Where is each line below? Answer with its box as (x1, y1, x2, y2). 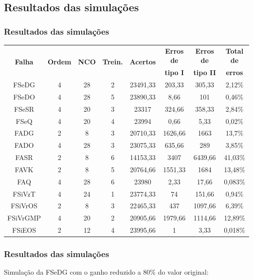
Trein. (102, 56, 123, 66)
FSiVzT (13, 188, 36, 199)
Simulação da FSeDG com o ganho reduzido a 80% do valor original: (4, 267, 209, 277)
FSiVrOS (11, 200, 37, 211)
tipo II (193, 67, 216, 78)
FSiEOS (12, 225, 36, 235)
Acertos (129, 56, 156, 66)
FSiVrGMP (7, 213, 41, 223)
